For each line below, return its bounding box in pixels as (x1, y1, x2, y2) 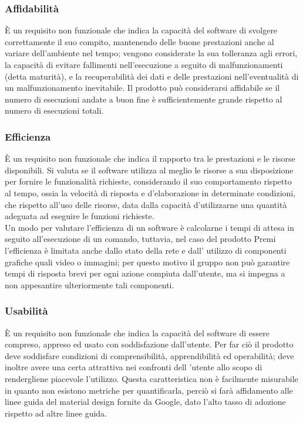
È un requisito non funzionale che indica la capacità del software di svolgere (5, 24, 278, 36)
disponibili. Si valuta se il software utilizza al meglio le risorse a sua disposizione (5, 163, 294, 176)
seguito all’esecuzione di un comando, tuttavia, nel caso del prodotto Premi (5, 233, 276, 245)
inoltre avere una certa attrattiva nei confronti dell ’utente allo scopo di (5, 361, 262, 373)
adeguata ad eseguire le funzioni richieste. (5, 210, 154, 222)
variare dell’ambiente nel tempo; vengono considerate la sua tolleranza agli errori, (5, 47, 298, 59)
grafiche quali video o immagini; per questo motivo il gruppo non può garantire (5, 255, 290, 268)
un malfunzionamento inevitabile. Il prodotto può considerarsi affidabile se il (5, 81, 280, 94)
